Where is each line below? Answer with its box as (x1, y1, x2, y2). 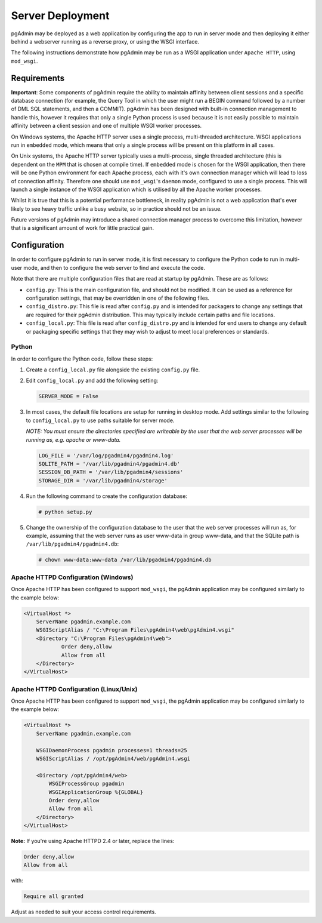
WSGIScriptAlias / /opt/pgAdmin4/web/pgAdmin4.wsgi (36, 755, 191, 762)
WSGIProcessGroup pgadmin (48, 780, 125, 787)
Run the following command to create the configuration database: (26, 493, 188, 500)
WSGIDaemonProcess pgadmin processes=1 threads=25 (36, 747, 187, 753)
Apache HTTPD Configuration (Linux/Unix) (11, 685, 138, 693)
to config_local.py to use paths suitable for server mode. (26, 417, 175, 424)
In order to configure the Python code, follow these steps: (11, 355, 153, 362)
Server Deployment (11, 9, 110, 22)
